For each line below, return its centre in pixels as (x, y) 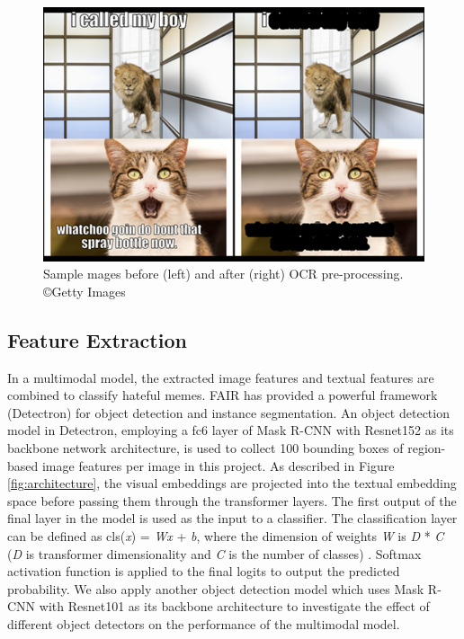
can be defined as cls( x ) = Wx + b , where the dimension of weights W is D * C (226, 535)
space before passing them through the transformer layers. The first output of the (232, 500)
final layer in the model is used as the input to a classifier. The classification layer (232, 518)
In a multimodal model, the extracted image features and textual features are (221, 377)
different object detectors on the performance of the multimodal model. (204, 623)
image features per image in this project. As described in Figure (218, 465)
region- (427, 448)
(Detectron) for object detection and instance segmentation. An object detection (228, 412)
